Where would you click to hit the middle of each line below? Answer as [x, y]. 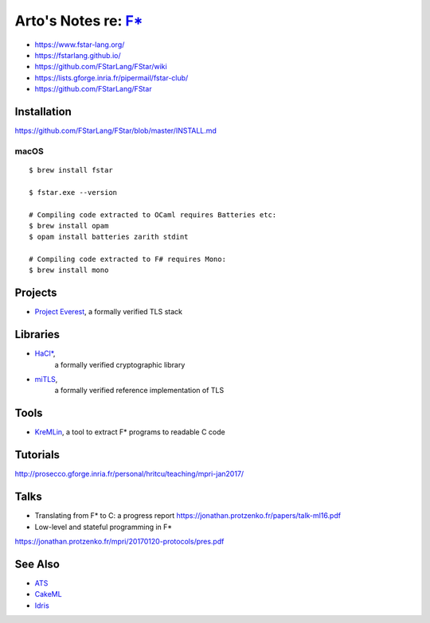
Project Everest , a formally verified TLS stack [109, 312]
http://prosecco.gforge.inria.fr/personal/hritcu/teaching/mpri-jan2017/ [129, 474]
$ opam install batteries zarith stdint [109, 237]
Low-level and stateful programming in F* [104, 527]
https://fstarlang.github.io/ [78, 55]
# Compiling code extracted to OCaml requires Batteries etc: [153, 214]
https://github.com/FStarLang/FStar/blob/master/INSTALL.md [115, 130]
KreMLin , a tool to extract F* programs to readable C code [130, 432]
